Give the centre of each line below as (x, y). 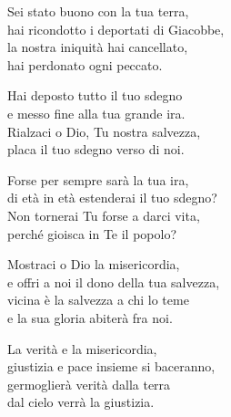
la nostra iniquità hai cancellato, (98, 47)
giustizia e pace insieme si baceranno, (111, 366)
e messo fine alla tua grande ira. (96, 113)
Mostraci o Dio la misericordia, (94, 264)
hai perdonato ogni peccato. (85, 64)
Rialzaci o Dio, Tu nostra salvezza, (104, 131)
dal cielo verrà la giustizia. (81, 402)
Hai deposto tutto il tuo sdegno (95, 95)
